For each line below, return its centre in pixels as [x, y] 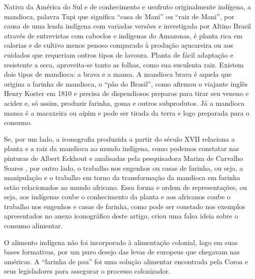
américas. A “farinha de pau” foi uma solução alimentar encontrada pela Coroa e [126, 261]
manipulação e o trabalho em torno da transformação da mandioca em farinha [122, 177]
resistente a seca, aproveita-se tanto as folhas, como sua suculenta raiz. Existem [124, 64]
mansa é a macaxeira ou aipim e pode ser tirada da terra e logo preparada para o [127, 112]
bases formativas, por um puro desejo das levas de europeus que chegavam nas [122, 252]
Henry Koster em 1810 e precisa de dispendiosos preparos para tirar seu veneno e [127, 93]
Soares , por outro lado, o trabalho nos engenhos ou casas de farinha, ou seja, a [124, 168]
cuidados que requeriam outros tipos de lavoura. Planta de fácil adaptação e [119, 54]
